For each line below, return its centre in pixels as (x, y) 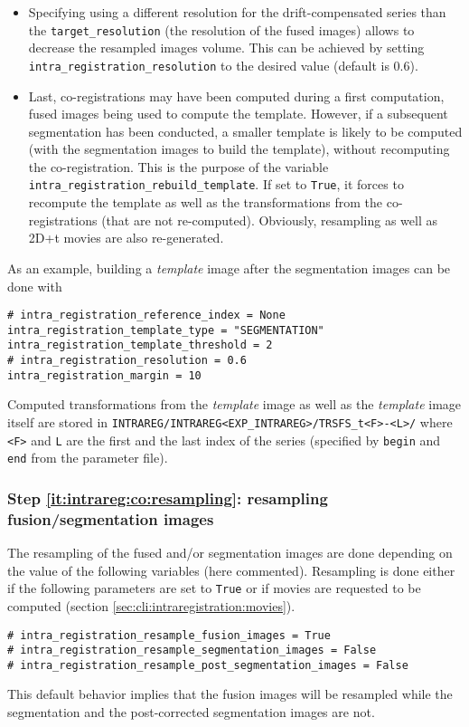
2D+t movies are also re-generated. (126, 238)
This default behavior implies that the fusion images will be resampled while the (230, 694)
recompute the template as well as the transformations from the (206, 202)
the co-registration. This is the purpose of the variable (178, 166)
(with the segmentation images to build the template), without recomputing (239, 149)
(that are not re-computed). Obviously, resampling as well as (269, 220)
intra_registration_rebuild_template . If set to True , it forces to (216, 184)
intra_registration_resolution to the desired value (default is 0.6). (223, 65)
